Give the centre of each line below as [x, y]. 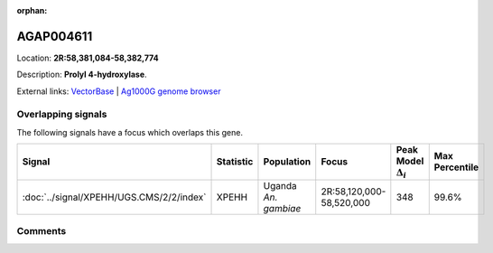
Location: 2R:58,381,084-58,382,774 [88, 58]
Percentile [456, 167]
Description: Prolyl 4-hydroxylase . [82, 75]
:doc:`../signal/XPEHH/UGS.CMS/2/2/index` [114, 197]
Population [287, 162]
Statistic [235, 162]
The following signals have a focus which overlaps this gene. [130, 132]
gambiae [282, 208]
